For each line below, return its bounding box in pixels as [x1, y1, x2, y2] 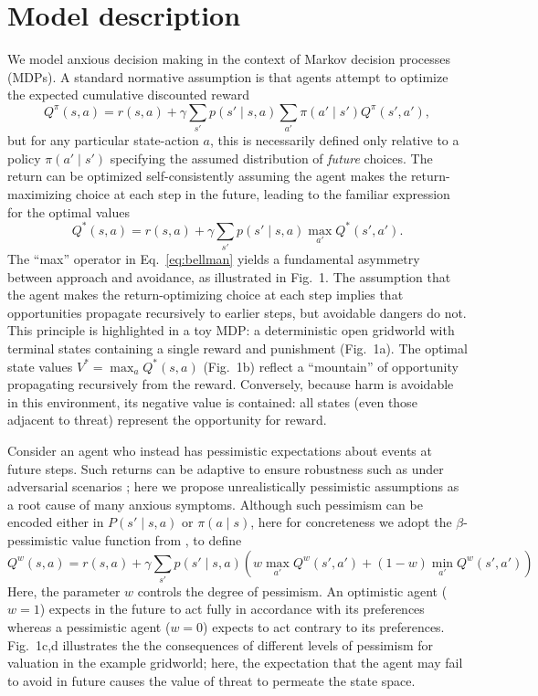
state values [7, 356, 73, 375]
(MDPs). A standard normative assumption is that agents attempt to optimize [7, 67, 448, 86]
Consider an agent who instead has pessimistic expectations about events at [7, 440, 432, 459]
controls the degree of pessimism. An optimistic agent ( [137, 581, 448, 600]
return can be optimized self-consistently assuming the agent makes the [7, 166, 407, 185]
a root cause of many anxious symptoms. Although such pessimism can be [7, 494, 423, 513]
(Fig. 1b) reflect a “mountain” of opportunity [203, 356, 459, 375]
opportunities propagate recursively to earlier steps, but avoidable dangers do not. [7, 302, 467, 322]
